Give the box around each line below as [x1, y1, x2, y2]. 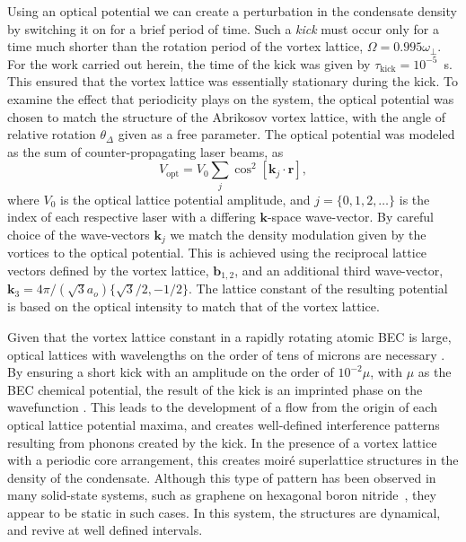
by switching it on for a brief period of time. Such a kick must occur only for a [7, 19, 439, 38]
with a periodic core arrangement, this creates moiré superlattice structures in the [7, 450, 459, 469]
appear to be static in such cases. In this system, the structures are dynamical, [7, 503, 441, 521]
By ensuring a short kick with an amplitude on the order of [7, 363, 334, 381]
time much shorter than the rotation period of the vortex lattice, [7, 37, 364, 56]
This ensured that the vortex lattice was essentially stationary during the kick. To [7, 72, 458, 91]
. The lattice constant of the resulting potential [188, 279, 448, 298]
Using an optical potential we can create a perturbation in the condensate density [7, 2, 457, 20]
